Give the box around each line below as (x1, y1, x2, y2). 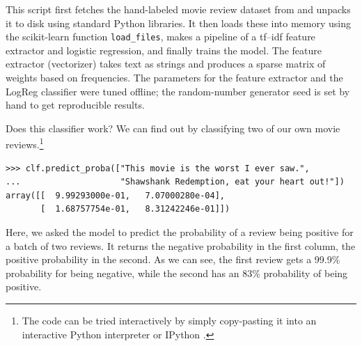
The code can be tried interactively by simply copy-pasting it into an (22, 313, 317, 327)
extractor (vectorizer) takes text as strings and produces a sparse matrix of (6, 56, 326, 71)
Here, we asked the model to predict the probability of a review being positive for (6, 225, 354, 239)
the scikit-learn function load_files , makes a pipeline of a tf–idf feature (6, 29, 315, 44)
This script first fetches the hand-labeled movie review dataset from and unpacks (6, 2, 351, 16)
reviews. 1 (6, 135, 44, 152)
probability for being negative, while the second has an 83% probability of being (6, 265, 348, 280)
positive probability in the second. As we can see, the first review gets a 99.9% (6, 252, 340, 267)
